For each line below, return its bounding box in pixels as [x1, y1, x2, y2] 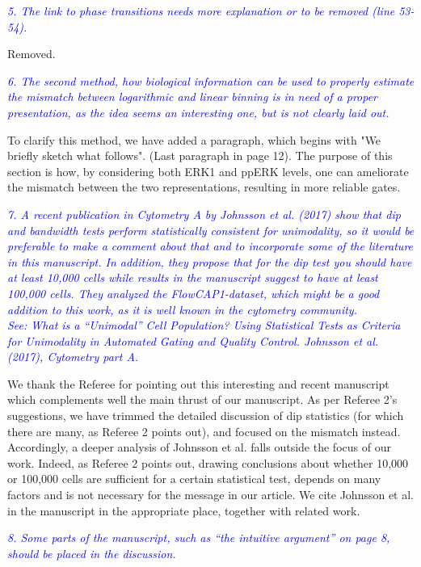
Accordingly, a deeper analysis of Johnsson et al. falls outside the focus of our [7, 439, 391, 456]
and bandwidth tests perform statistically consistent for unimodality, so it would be [7, 221, 415, 238]
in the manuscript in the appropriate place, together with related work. [7, 502, 360, 519]
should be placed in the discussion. [7, 544, 176, 561]
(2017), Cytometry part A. [7, 348, 139, 365]
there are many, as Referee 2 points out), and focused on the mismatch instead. [7, 422, 401, 439]
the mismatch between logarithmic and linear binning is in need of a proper [7, 88, 378, 105]
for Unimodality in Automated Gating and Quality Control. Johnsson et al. [7, 332, 379, 349]
